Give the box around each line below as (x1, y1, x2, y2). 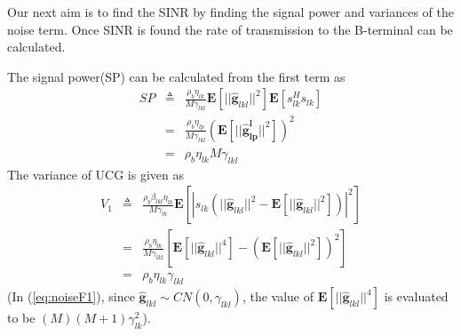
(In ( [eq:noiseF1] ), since (7, 287, 135, 306)
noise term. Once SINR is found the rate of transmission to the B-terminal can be (7, 20, 453, 38)
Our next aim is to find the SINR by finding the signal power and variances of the (7, 3, 455, 20)
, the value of (242, 287, 314, 306)
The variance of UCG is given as (7, 164, 184, 183)
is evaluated (384, 287, 449, 306)
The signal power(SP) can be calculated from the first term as (7, 67, 346, 85)
